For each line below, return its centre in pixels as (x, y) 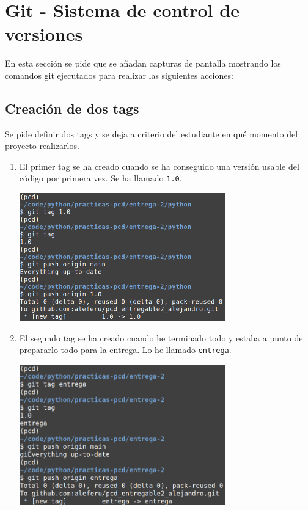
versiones (44, 34)
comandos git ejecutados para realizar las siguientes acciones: (119, 75)
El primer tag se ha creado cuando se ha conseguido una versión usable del (159, 166)
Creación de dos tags (72, 108)
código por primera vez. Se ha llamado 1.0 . (101, 178)
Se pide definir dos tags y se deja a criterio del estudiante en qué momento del (152, 133)
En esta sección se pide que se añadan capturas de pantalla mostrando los (143, 63)
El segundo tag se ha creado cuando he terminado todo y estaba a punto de (161, 337)
